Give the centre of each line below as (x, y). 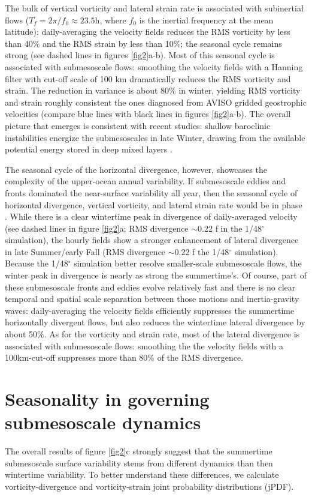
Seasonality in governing (107, 399)
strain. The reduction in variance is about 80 (87, 90)
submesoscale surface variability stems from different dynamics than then (139, 462)
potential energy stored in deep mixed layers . (89, 149)
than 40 (19, 43)
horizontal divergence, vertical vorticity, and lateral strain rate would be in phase (154, 204)
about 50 (21, 334)
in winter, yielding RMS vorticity (240, 90)
